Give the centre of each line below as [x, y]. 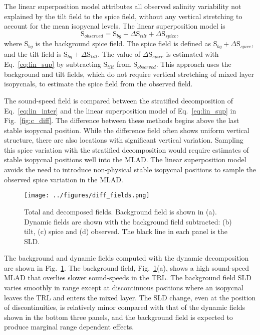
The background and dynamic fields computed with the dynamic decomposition [126, 258]
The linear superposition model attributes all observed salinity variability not [123, 6]
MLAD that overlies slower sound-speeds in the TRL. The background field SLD [128, 277]
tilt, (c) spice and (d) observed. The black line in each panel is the [126, 231]
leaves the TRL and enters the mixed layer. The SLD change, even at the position [130, 297]
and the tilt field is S [36, 53]
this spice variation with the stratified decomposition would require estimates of [126, 149]
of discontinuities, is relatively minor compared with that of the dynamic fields [125, 307]
